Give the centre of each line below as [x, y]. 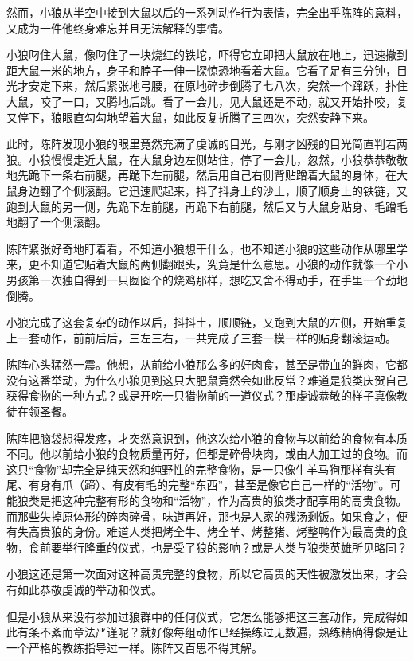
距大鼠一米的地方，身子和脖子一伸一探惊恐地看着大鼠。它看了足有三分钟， [201, 70]
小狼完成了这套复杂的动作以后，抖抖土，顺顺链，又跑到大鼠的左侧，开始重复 [207, 322]
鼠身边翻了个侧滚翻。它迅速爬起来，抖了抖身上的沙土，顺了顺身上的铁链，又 [207, 190]
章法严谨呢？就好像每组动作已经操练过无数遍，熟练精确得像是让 [240, 632]
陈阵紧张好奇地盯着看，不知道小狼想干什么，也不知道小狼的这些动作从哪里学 [207, 248]
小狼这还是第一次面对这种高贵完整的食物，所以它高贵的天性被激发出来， [196, 574]
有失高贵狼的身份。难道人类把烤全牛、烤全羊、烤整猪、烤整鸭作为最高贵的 [201, 532]
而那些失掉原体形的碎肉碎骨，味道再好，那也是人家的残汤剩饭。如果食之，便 [207, 516]
